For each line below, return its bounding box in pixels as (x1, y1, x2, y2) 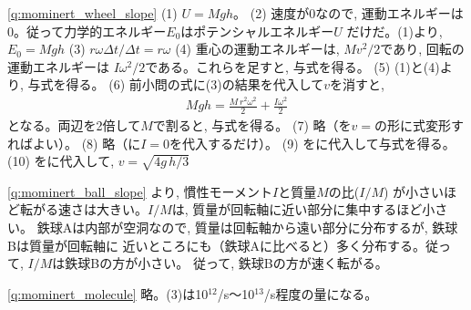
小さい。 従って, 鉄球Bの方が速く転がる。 (138, 253, 388, 273)
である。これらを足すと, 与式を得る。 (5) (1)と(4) (145, 57, 440, 76)
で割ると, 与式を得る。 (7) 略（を (152, 115, 352, 134)
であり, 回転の (380, 39, 465, 58)
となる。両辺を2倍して (7, 115, 141, 134)
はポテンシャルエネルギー (180, 21, 334, 40)
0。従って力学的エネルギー (7, 21, 167, 40)
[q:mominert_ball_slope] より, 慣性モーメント (7, 181, 272, 201)
